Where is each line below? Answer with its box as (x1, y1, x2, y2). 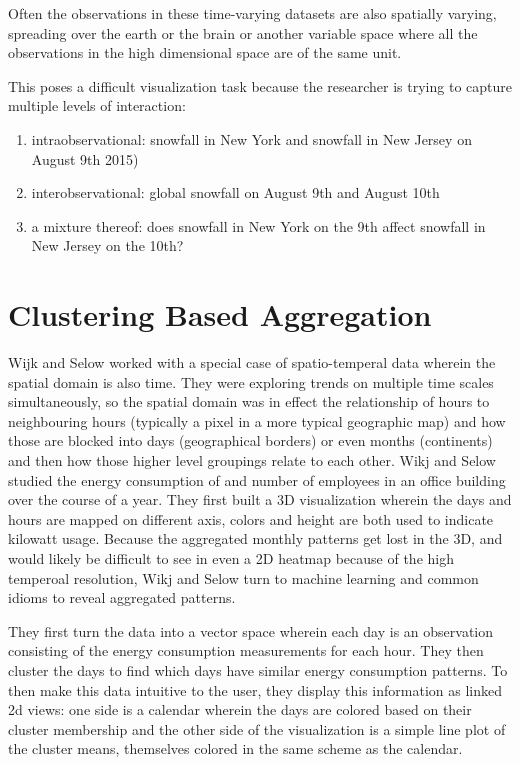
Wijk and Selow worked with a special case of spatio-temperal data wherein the (8, 352, 496, 373)
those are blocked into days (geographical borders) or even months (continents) (8, 430, 493, 451)
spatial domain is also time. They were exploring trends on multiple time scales (8, 371, 494, 392)
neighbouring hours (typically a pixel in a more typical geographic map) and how (8, 410, 506, 431)
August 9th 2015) (31, 148, 139, 169)
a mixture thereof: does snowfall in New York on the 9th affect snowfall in (31, 215, 486, 236)
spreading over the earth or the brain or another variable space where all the (8, 22, 478, 43)
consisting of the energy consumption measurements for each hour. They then (8, 640, 484, 661)
